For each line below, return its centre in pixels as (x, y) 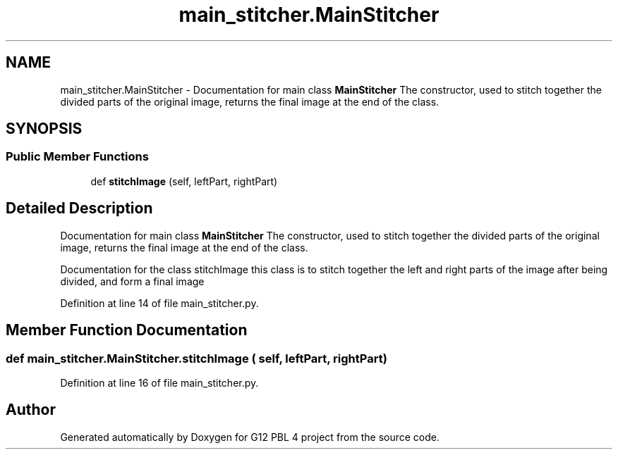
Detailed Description (79, 208)
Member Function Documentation (127, 330)
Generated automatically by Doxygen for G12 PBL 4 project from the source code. (250, 437)
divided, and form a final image (132, 281)
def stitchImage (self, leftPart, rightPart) (184, 181)
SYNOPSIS (44, 129)
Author (31, 410)
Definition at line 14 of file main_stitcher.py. (159, 303)
